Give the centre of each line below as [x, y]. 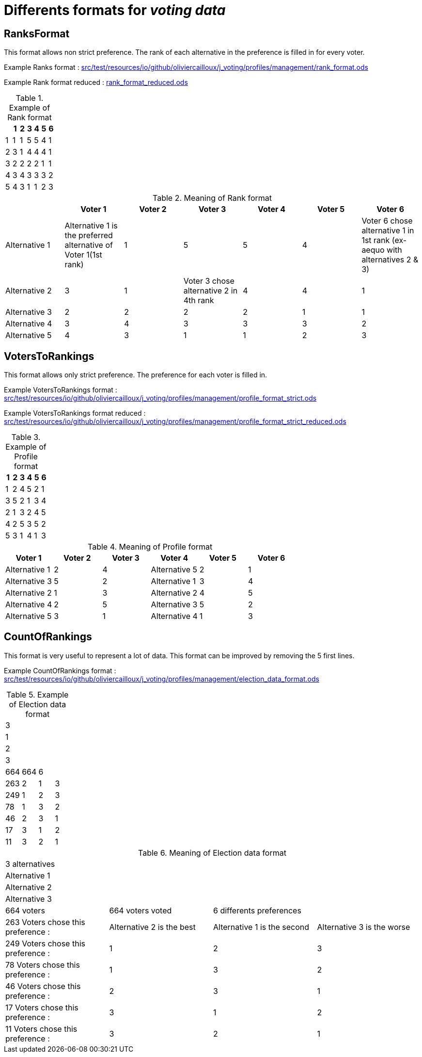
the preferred [89, 236]
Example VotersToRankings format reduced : [75, 413]
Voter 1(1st [83, 255]
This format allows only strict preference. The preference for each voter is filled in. [136, 375]
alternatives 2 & [390, 260]
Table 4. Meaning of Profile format [150, 547]
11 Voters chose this [41, 1029]
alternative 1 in [388, 231]
